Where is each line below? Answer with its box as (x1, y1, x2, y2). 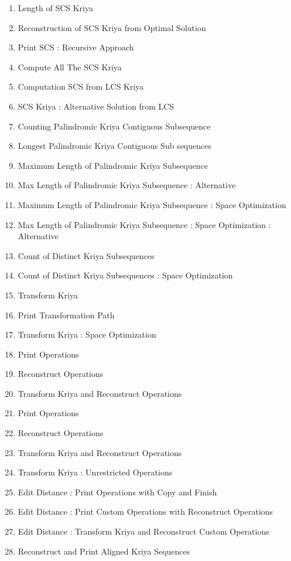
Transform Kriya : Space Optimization (18, 328, 156, 341)
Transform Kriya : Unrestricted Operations (18, 466, 173, 478)
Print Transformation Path (18, 308, 115, 321)
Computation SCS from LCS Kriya (18, 80, 144, 93)
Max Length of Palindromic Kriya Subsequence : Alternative (18, 179, 236, 191)
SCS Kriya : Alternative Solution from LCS (18, 100, 174, 112)
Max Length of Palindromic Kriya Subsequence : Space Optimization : (18, 218, 271, 230)
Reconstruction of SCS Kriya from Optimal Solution (18, 21, 206, 33)
